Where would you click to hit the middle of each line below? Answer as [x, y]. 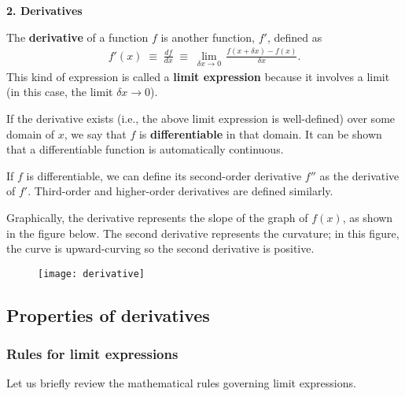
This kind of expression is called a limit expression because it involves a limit [198, 76]
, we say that [95, 133]
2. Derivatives [44, 10]
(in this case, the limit [60, 92]
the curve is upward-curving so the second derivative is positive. [160, 248]
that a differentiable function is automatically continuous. [145, 149]
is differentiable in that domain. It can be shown [260, 133]
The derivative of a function [77, 37]
